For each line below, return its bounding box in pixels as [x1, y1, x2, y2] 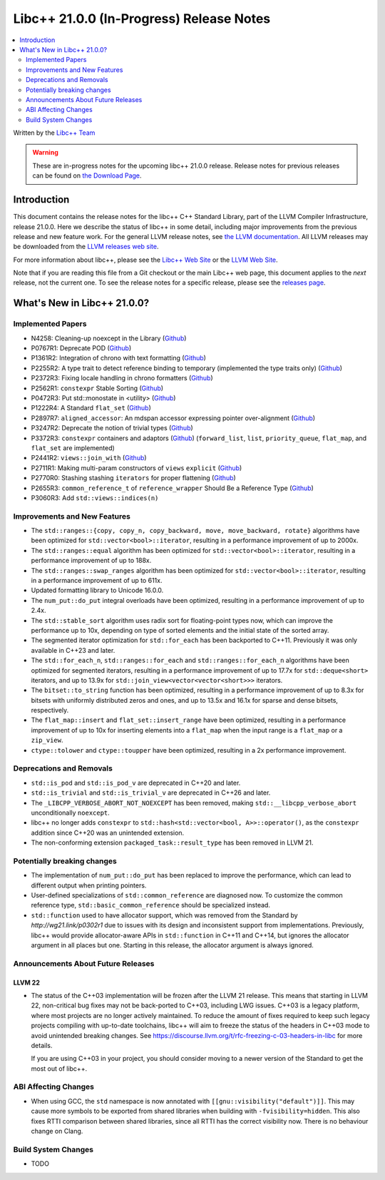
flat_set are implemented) [31, 443, 115, 452]
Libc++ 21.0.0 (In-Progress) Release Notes [13, 11, 271, 26]
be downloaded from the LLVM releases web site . [13, 243, 159, 251]
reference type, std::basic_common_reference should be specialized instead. [31, 901, 271, 910]
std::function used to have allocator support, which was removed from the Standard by [31, 910, 299, 920]
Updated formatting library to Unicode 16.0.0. [31, 586, 164, 595]
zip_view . [31, 736, 63, 745]
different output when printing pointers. [31, 881, 147, 890]
